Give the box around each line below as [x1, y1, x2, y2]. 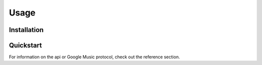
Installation [9, 26, 44, 34]
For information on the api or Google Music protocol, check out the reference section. [9, 54, 180, 60]
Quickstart [9, 41, 42, 49]
